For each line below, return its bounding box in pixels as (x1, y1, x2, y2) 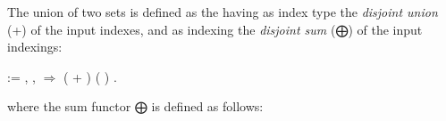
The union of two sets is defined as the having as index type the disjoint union (7, 3, 438, 20)
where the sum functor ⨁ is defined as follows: (7, 97, 264, 116)
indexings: (7, 37, 63, 56)
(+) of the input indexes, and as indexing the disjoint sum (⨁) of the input (7, 20, 423, 38)
